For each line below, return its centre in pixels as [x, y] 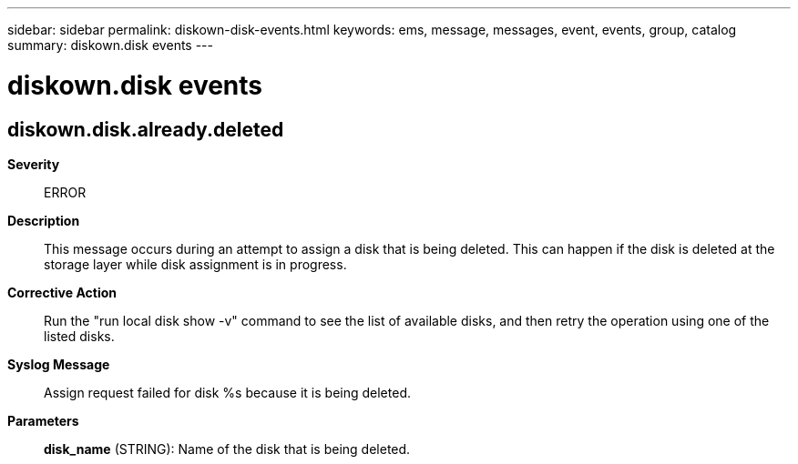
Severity [34, 164]
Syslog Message [59, 364]
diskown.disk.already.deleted [146, 129]
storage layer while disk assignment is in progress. [195, 264]
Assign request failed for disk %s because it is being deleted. [227, 392]
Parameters [43, 420]
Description [44, 220]
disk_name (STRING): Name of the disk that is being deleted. [227, 449]
